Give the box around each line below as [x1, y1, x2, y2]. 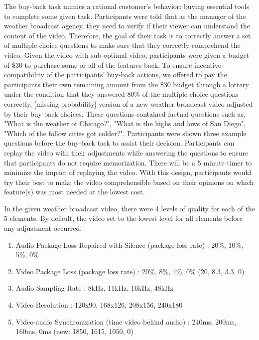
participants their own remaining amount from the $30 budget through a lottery [4, 79, 249, 89]
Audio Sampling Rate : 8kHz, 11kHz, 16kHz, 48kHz [15, 283, 173, 293]
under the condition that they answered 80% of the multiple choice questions [4, 89, 239, 99]
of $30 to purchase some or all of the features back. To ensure [4, 59, 192, 70]
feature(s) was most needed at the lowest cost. [4, 186, 145, 197]
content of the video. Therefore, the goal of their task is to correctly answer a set [4, 30, 251, 40]
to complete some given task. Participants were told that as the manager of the [4, 10, 246, 21]
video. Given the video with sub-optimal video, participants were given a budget [4, 49, 250, 60]
